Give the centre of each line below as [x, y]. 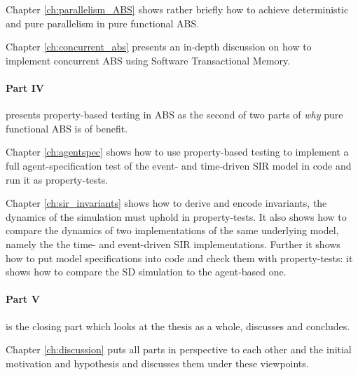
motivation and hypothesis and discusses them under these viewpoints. [157, 363]
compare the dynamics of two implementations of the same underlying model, [172, 230]
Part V [23, 299]
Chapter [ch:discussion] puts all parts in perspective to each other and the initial [179, 349]
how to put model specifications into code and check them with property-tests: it [179, 258]
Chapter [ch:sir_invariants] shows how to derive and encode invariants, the [166, 203]
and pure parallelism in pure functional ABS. [103, 23]
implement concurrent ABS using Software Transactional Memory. [148, 60]
